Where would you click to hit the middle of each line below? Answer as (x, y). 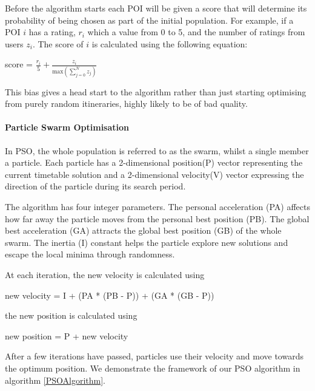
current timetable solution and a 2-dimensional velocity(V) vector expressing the (154, 174)
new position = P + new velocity (67, 335)
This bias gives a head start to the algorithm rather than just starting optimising (156, 91)
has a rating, (52, 32)
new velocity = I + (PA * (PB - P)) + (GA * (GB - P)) (110, 295)
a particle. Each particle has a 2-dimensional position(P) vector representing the (154, 162)
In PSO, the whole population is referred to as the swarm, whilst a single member (157, 150)
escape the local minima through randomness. (90, 254)
